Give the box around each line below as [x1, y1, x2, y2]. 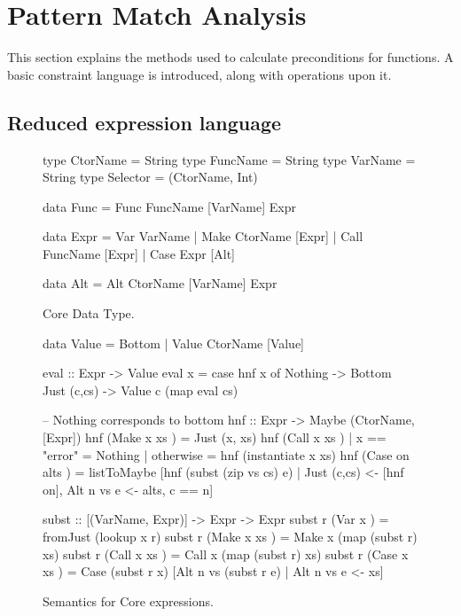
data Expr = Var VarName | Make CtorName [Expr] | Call [43, 227, 363, 246]
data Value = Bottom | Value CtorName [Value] [43, 333, 305, 352]
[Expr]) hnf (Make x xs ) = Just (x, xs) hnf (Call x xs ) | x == [43, 428, 387, 447]
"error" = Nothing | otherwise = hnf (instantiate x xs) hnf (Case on [43, 445, 410, 464]
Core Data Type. [43, 304, 135, 323]
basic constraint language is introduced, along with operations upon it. [7, 65, 392, 83]
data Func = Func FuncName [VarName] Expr [43, 197, 296, 215]
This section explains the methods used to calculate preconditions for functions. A [7, 48, 454, 66]
